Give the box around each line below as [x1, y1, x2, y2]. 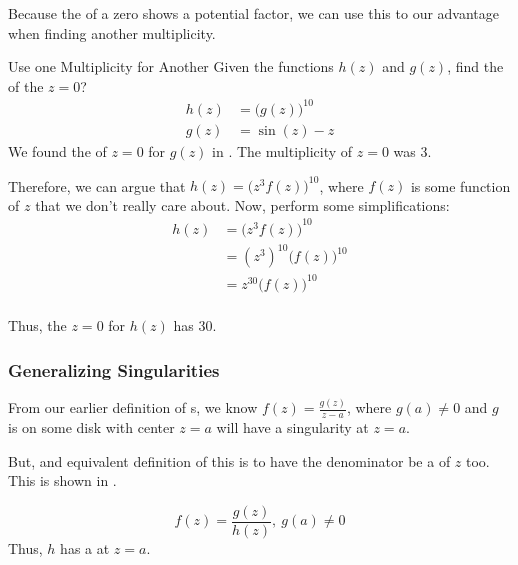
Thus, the [8, 315, 67, 335]
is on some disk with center [8, 416, 175, 437]
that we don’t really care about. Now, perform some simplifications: [35, 194, 450, 215]
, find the [447, 56, 504, 77]
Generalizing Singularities [8, 357, 220, 382]
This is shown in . [8, 470, 117, 491]
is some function [410, 175, 511, 196]
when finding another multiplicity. [8, 22, 216, 43]
